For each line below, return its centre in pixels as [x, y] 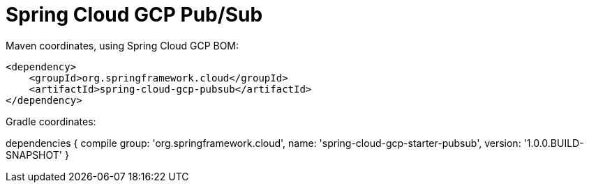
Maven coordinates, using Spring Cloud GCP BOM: [122, 45]
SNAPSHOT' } [37, 155]
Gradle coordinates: [51, 121]
